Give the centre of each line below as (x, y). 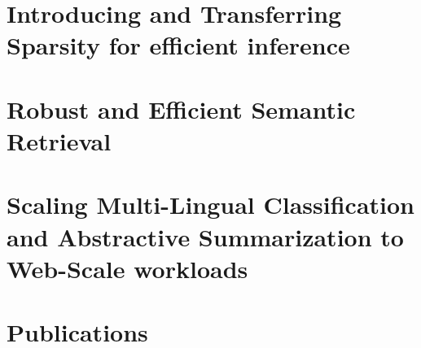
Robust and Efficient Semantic (181, 109)
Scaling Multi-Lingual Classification (211, 204)
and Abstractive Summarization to (205, 236)
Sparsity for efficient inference (178, 45)
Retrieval (59, 140)
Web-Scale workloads (127, 268)
